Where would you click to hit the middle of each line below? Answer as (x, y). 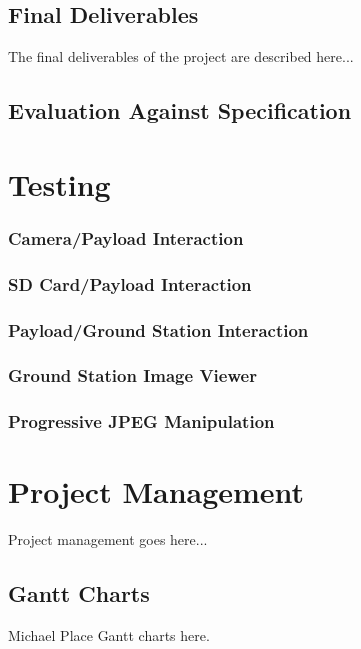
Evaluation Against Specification (180, 110)
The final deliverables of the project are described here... (181, 56)
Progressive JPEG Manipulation (141, 421)
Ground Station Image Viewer (132, 375)
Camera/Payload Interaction (126, 237)
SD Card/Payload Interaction (130, 283)
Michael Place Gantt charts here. (109, 635)
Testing (59, 183)
